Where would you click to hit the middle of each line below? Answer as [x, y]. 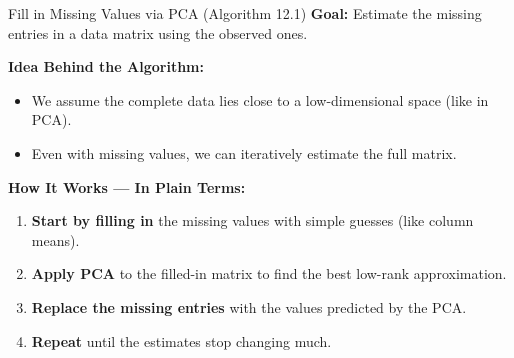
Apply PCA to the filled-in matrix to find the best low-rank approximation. [269, 273]
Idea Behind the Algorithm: [106, 66]
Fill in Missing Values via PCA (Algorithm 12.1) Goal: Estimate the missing [245, 13]
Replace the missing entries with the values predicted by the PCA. [249, 306]
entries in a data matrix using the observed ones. [158, 32]
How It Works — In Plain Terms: [127, 186]
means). [55, 239]
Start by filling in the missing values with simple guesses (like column [252, 220]
